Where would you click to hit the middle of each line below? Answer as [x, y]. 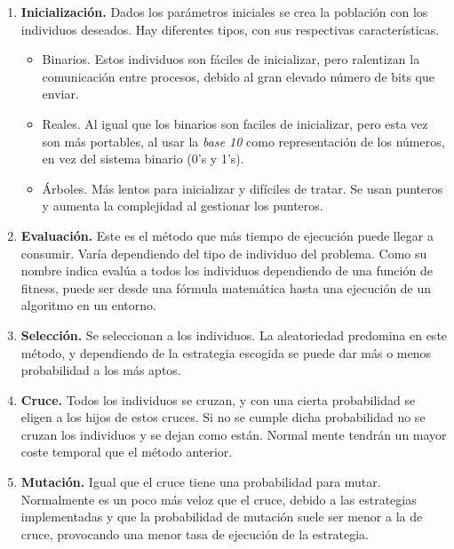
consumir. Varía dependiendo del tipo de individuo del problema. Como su [224, 253]
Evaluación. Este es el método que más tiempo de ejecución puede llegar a [227, 235]
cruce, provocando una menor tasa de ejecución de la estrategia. [195, 533]
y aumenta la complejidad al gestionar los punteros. [183, 206]
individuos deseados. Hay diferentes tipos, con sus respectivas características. [230, 29]
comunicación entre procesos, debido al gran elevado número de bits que [238, 76]
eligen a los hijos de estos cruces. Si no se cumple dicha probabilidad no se [223, 417]
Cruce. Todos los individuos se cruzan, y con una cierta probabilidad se [218, 399]
